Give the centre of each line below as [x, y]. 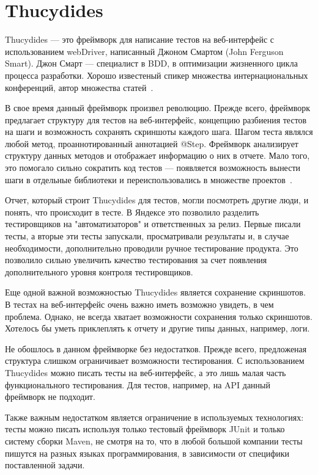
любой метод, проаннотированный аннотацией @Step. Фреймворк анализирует [152, 143]
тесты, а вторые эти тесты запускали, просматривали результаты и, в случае [147, 236]
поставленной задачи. [45, 465]
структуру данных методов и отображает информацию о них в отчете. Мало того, [157, 155]
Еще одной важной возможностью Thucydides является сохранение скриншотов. [155, 292]
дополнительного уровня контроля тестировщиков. [99, 271]
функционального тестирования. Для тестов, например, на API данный [138, 384]
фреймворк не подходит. [50, 397]
